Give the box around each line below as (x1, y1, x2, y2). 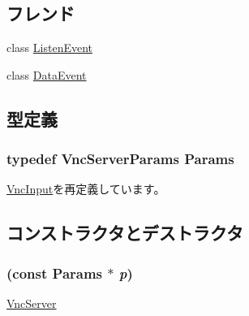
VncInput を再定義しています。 (6, 180, 165, 197)
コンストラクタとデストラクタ (6, 220, 243, 245)
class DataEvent (6, 66, 87, 83)
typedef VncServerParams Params (6, 149, 234, 169)
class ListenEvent (6, 39, 93, 56)
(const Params (6, 262, 103, 283)
